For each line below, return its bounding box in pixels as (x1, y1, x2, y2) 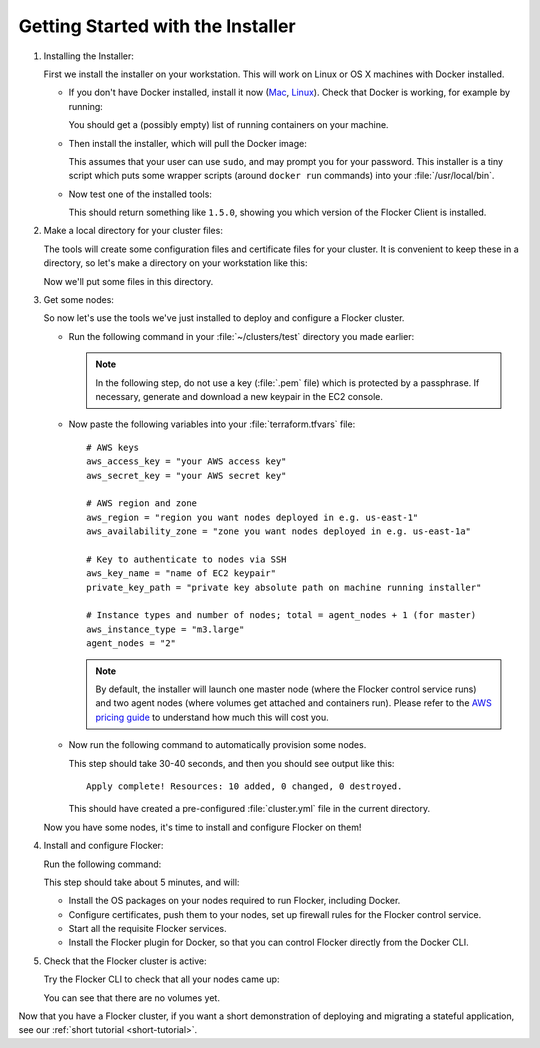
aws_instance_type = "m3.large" (86, 623, 245, 635)
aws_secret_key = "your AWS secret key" (86, 470, 287, 481)
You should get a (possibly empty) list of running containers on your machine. (68, 119, 389, 131)
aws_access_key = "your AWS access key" (86, 456, 287, 467)
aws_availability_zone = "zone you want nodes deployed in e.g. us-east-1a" (86, 526, 472, 537)
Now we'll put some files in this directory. (43, 275, 214, 287)
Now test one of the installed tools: (68, 188, 212, 200)
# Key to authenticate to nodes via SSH (86, 553, 287, 565)
